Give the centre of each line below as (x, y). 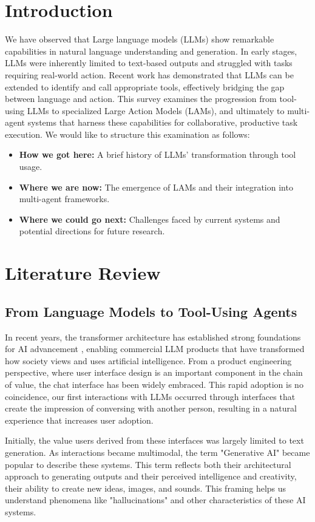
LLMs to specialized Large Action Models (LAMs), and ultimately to (156, 110)
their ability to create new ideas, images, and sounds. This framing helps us (146, 488)
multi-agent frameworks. (64, 199)
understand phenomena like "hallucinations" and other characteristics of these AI (155, 500)
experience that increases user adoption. (79, 420)
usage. (31, 167)
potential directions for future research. (92, 231)
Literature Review (83, 273)
